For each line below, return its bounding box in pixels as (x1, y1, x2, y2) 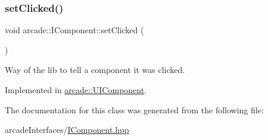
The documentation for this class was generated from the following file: (5, 103, 264, 116)
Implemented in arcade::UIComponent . (5, 84, 147, 96)
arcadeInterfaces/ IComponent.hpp (5, 123, 129, 136)
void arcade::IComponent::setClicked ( (5, 24, 144, 36)
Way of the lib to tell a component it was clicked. (5, 63, 185, 76)
